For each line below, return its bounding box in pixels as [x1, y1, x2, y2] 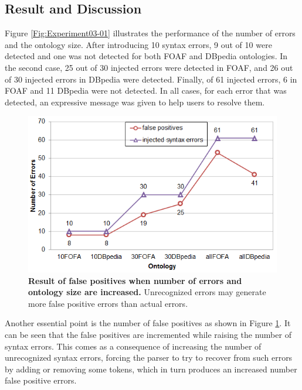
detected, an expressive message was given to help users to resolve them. [5, 95, 265, 108]
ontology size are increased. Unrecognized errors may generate [28, 286, 266, 298]
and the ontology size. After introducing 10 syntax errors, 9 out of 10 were [5, 38, 272, 50]
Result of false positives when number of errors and [28, 274, 242, 286]
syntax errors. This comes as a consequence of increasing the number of [5, 340, 262, 352]
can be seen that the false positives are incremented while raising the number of [5, 328, 291, 340]
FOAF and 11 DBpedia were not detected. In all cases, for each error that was [5, 84, 287, 97]
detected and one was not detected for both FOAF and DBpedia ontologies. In [5, 50, 288, 62]
